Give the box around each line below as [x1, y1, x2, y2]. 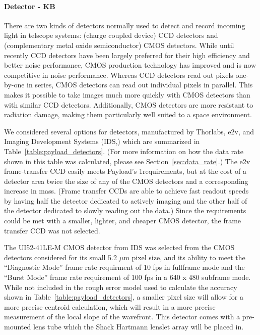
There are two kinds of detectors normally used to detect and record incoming [4, 20, 245, 30]
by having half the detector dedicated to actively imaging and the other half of [4, 195, 247, 206]
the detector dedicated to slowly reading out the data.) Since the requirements [4, 205, 246, 216]
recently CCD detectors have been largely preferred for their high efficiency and [4, 50, 250, 60]
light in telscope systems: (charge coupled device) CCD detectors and [4, 30, 218, 40]
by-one [4, 79, 25, 90]
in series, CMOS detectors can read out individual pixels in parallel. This [27, 79, 253, 90]
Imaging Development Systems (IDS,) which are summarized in [4, 136, 200, 147]
